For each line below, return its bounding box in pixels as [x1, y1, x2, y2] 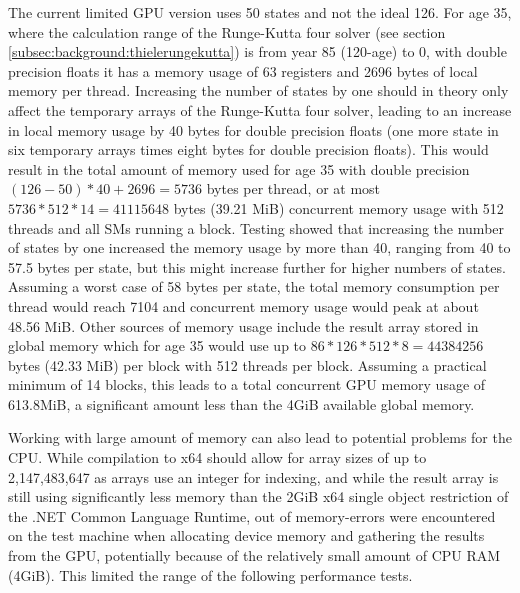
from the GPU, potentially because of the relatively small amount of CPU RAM [8, 545, 501, 566]
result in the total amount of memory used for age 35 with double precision [8, 158, 470, 179]
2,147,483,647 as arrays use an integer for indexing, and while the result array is [8, 466, 499, 487]
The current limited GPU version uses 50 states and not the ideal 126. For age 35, [8, 2, 512, 22]
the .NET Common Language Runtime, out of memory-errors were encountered [8, 505, 496, 526]
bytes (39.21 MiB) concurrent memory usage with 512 [173, 197, 504, 218]
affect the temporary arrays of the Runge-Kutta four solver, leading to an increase [8, 99, 512, 120]
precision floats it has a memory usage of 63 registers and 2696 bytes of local [8, 60, 478, 81]
